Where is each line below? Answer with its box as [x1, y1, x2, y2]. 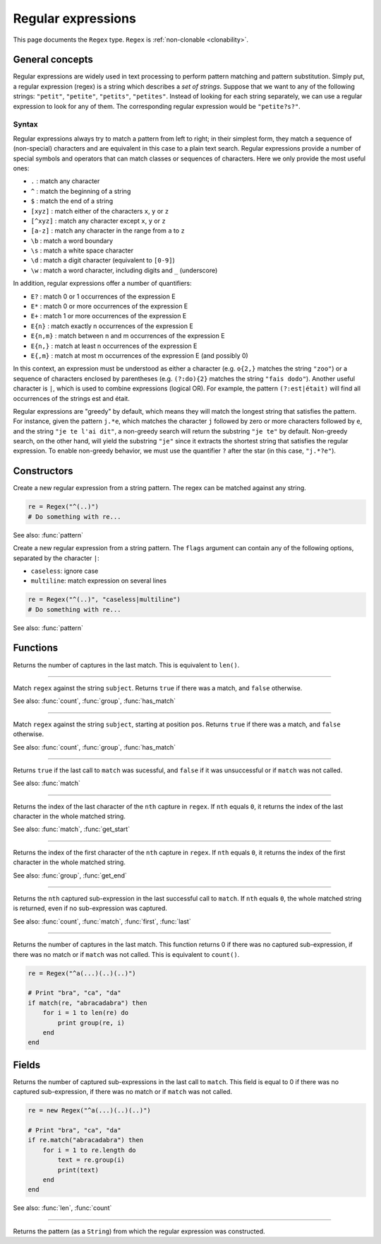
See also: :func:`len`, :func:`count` [13, 1204, 112, 1212]
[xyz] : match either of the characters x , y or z [30, 207, 169, 215]
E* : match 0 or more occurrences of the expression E [30, 302, 188, 310]
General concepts [13, 54, 93, 66]
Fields [13, 1059, 41, 1071]
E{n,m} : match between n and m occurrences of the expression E [30, 332, 225, 340]
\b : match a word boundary [30, 236, 113, 245]
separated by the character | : [13, 554, 99, 562]
